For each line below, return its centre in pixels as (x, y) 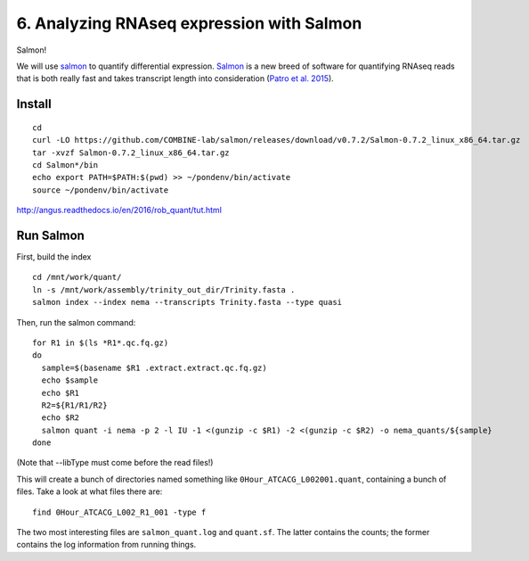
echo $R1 (61, 393)
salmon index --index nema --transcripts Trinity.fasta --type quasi (187, 302)
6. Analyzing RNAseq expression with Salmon (189, 23)
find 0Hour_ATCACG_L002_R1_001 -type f (119, 512)
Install (34, 104)
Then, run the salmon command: (76, 322)
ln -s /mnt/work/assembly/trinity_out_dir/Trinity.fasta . (164, 289)
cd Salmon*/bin (65, 165)
